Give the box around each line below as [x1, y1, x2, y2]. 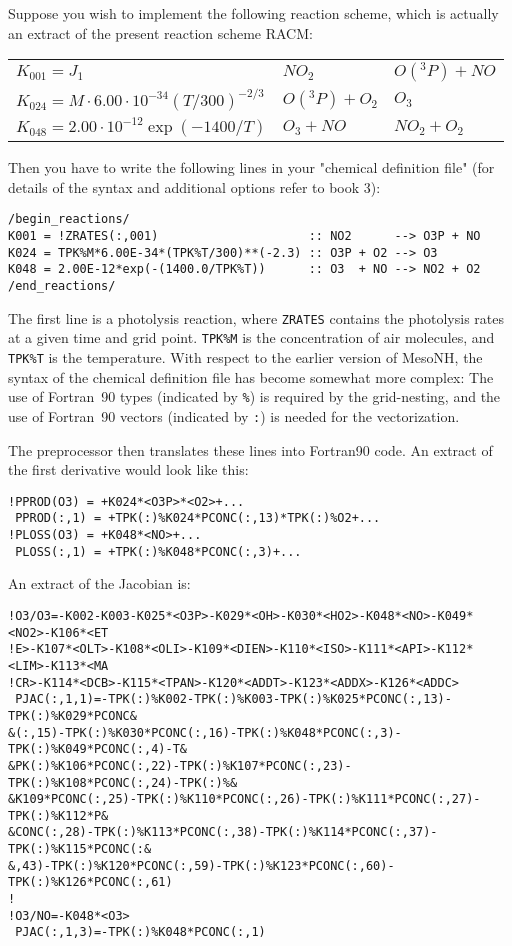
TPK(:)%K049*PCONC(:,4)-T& [8, 742, 187, 757]
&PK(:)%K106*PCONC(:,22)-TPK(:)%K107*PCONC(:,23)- [8, 758, 352, 773]
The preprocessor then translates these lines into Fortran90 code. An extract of [8, 439, 493, 460]
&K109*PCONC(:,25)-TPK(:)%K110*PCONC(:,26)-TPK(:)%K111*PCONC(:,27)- [8, 792, 481, 807]
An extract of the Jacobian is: [8, 573, 191, 594]
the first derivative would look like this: [8, 459, 249, 480]
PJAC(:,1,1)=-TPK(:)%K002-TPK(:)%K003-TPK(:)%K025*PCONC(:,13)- [15, 692, 452, 707]
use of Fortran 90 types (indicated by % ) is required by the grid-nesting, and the [8, 386, 501, 407]
